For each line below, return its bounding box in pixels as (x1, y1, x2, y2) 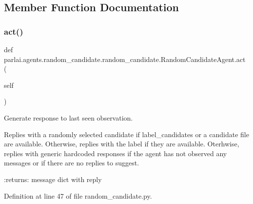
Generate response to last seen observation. (4, 112, 133, 122)
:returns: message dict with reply (4, 174, 102, 184)
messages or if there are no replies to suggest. (4, 158, 139, 168)
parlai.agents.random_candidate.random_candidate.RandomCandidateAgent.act (4, 54, 246, 64)
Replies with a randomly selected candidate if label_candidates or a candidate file (4, 129, 249, 139)
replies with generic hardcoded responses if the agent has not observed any (4, 148, 227, 158)
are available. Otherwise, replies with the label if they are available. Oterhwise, (4, 139, 239, 149)
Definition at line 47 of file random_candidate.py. (4, 190, 152, 201)
